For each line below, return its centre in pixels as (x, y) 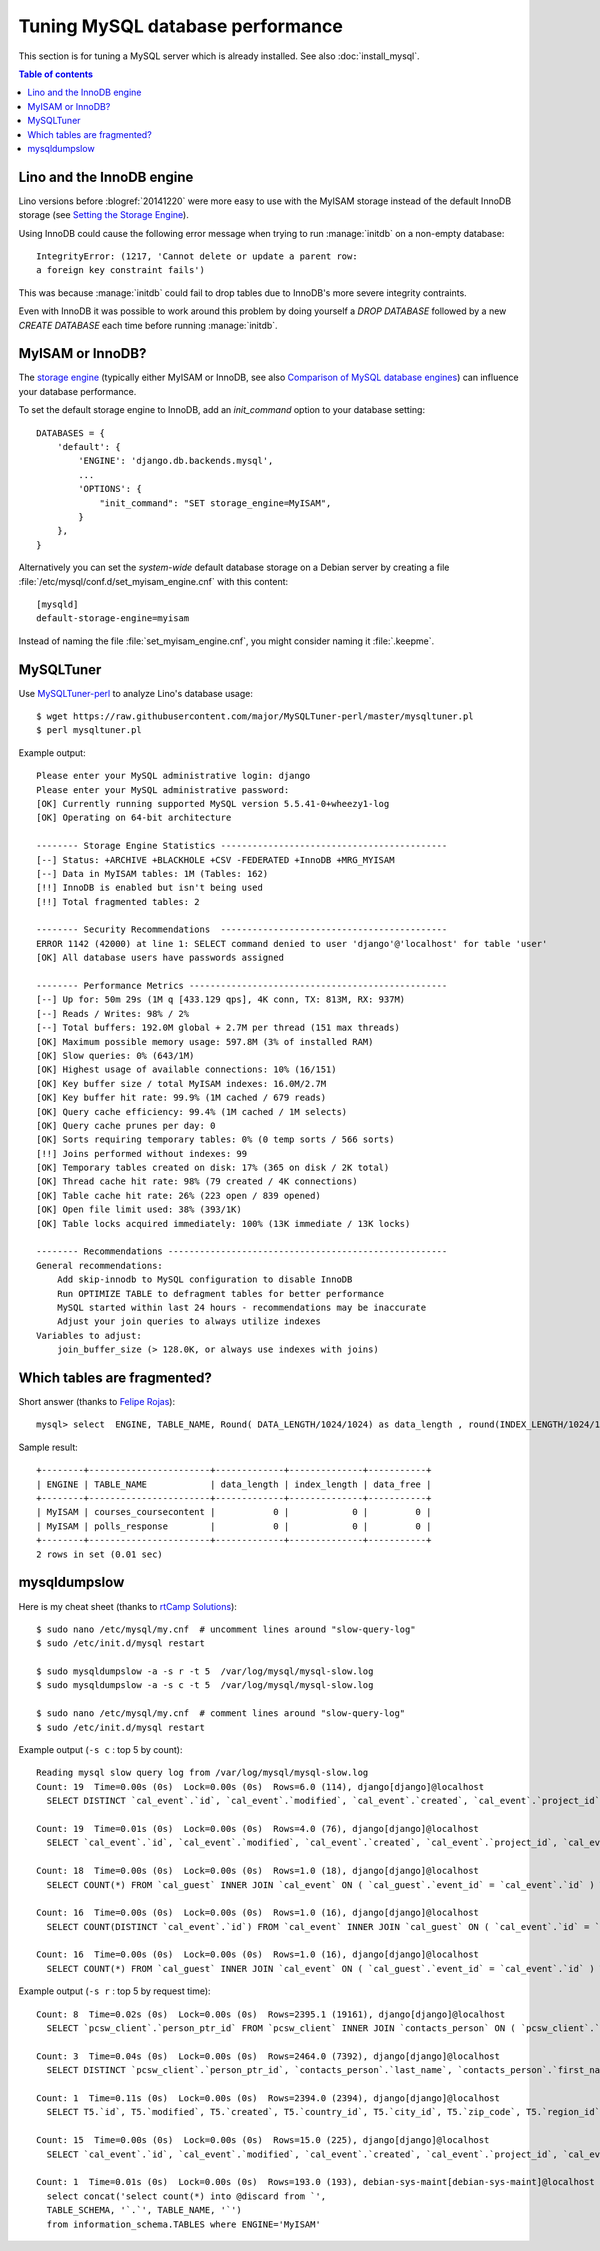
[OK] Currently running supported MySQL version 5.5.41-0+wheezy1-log (213, 803)
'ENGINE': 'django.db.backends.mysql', (176, 461)
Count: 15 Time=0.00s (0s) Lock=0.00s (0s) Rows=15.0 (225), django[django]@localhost (263, 2140)
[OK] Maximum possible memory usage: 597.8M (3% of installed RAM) (205, 1041)
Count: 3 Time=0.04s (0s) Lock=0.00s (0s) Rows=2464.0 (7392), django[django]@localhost (268, 2056)
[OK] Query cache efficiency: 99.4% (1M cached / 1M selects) (192, 1111)
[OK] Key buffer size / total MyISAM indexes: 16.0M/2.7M (181, 1083)
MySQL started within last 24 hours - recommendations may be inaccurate (241, 1307)
